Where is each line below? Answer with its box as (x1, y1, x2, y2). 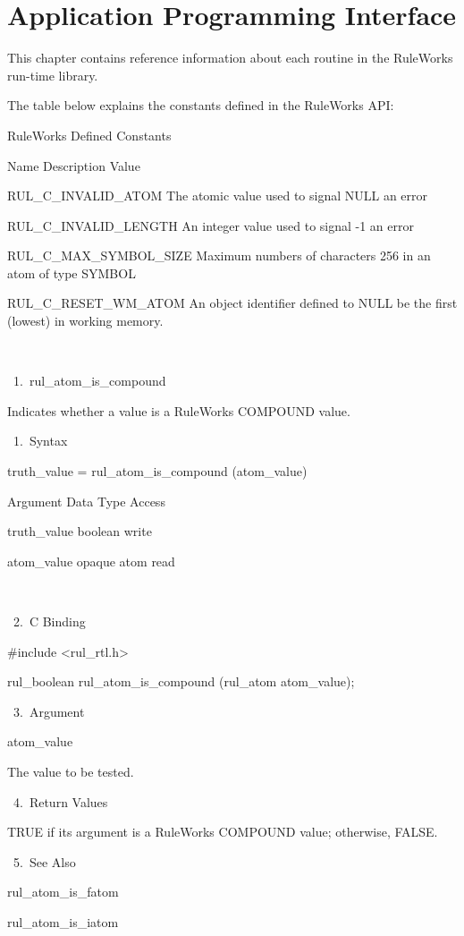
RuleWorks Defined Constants (7, 125, 172, 144)
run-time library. (7, 65, 98, 84)
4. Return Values (13, 792, 108, 811)
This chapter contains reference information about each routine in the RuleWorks (7, 48, 453, 67)
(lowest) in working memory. (7, 311, 164, 330)
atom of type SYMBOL (7, 263, 136, 282)
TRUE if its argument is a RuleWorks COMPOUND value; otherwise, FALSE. (7, 822, 438, 841)
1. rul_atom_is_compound (13, 371, 166, 390)
